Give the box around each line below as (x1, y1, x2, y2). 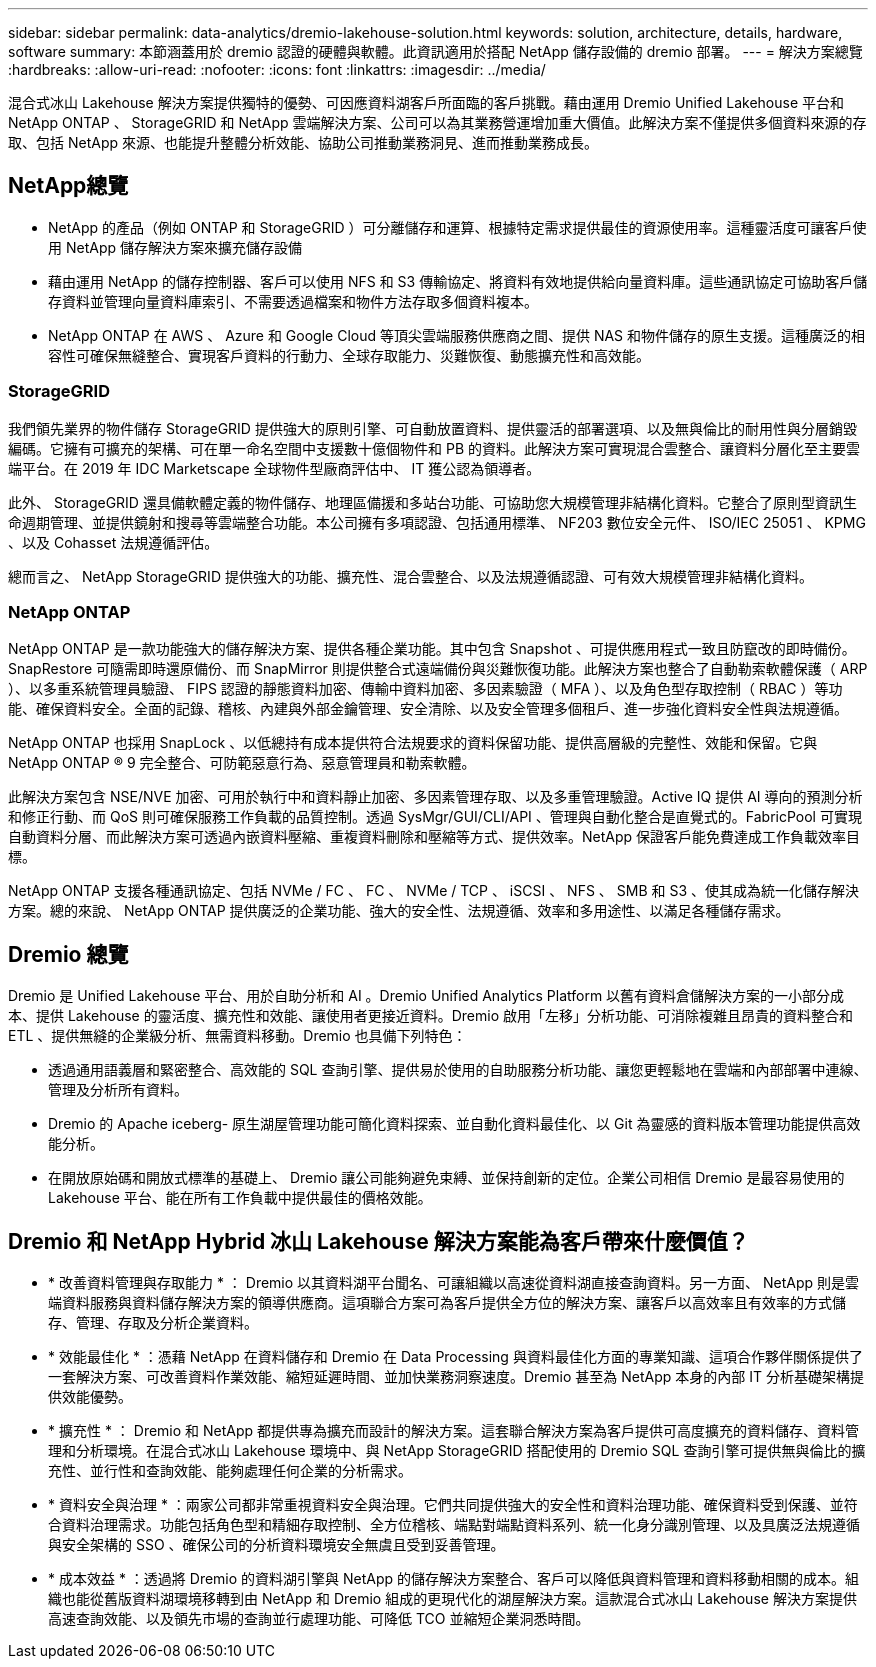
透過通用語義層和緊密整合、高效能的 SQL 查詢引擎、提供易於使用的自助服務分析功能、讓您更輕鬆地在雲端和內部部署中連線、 (48, 1061, 868, 1079)
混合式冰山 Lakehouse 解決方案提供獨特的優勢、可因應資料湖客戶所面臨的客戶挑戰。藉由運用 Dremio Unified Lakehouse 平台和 (8, 94, 844, 111)
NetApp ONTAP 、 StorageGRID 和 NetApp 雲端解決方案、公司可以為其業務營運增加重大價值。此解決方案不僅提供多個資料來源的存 (8, 114, 867, 131)
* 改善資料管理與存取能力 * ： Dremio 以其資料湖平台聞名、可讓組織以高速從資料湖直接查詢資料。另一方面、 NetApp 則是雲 (48, 1274, 860, 1292)
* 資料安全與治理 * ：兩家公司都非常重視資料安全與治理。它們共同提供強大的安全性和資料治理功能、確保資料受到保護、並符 (48, 1496, 858, 1514)
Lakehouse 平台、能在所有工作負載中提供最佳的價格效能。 (48, 1189, 432, 1207)
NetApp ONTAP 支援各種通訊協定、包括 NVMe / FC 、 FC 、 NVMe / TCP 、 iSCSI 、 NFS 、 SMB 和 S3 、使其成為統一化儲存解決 (8, 882, 859, 900)
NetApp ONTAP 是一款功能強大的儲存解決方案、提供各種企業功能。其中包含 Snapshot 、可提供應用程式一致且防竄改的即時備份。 (8, 640, 856, 658)
